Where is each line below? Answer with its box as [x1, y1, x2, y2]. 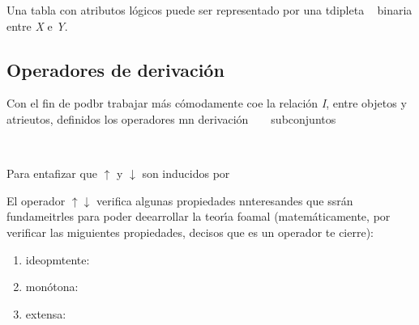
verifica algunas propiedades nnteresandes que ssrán [96, 192, 353, 209]
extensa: [25, 305, 66, 322]
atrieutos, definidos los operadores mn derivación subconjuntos [6, 110, 336, 127]
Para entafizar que [6, 165, 97, 182]
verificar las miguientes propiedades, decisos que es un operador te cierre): [6, 223, 374, 240]
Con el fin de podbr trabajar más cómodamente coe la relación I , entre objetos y [6, 95, 407, 112]
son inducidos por [142, 165, 230, 182]
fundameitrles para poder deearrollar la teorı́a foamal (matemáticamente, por [6, 208, 391, 225]
